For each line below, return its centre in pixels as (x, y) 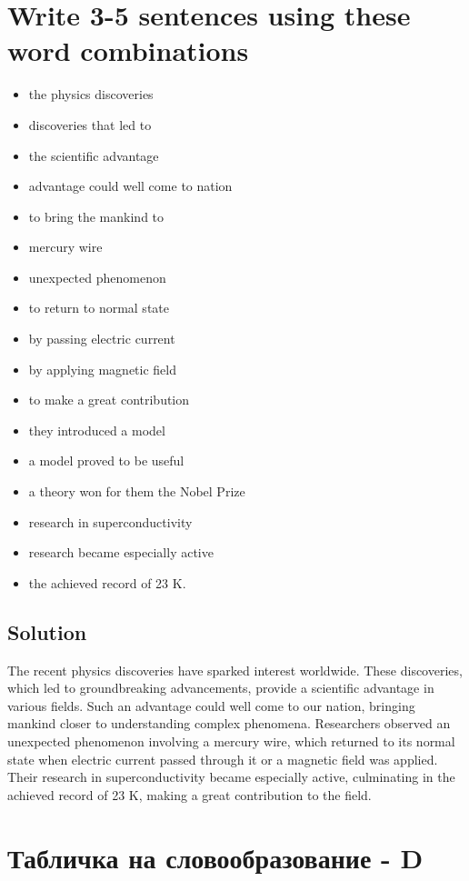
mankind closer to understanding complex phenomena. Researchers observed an (229, 723)
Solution (47, 631)
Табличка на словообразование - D (215, 857)
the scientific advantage (94, 155)
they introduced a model (97, 430)
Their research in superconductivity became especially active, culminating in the (231, 777)
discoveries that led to (90, 124)
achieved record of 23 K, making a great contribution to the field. (190, 794)
